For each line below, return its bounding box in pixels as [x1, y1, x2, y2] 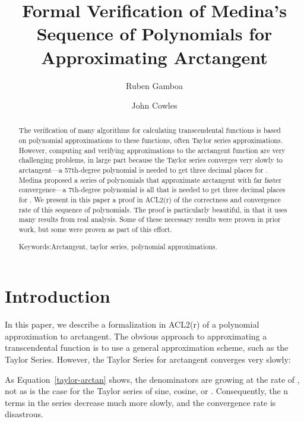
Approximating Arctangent [41, 45, 268, 69]
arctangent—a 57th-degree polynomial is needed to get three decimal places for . [18, 165, 268, 175]
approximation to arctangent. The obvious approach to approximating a [5, 329, 267, 342]
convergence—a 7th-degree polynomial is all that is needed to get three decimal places [18, 185, 286, 195]
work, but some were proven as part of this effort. [18, 224, 172, 234]
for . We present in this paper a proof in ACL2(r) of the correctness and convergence [18, 195, 281, 205]
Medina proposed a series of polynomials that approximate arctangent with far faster [18, 174, 282, 185]
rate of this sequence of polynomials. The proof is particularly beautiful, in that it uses [18, 204, 287, 214]
